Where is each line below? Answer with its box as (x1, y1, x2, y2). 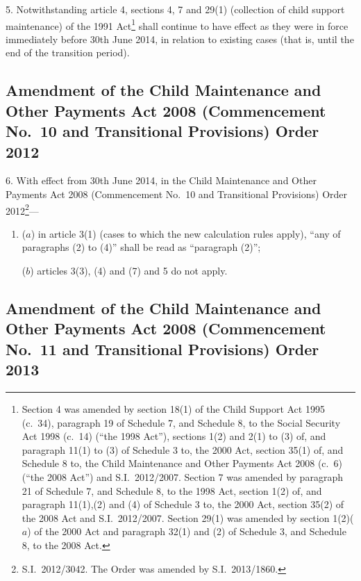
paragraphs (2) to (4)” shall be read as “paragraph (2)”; (22, 240, 261, 254)
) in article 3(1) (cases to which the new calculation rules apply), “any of (31, 226, 341, 240)
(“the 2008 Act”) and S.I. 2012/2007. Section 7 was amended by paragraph (22, 469, 343, 484)
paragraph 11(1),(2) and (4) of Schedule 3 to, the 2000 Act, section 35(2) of (22, 497, 344, 512)
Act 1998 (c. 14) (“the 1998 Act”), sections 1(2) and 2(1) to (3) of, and (22, 429, 326, 443)
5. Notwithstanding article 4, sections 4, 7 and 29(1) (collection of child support (6, 2, 345, 16)
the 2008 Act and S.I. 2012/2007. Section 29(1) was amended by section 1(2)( (22, 510, 354, 525)
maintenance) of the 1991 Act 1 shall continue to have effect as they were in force (6, 16, 349, 33)
